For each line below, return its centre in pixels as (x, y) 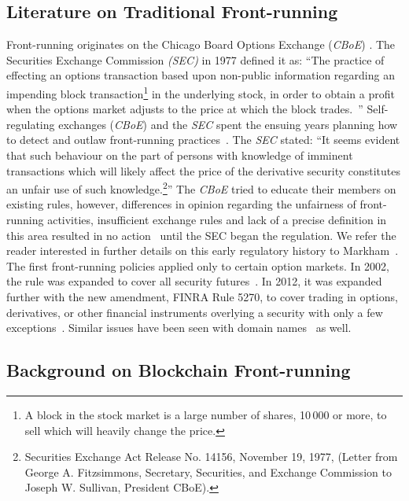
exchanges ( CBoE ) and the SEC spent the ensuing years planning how (228, 124)
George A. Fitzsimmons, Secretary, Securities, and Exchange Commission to (208, 472)
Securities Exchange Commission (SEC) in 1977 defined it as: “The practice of (195, 59)
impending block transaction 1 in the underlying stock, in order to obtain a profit (201, 92)
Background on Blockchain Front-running (179, 370)
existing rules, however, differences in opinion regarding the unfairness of (181, 204)
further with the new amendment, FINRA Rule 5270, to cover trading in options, (202, 297)
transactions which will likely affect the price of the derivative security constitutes (204, 170)
